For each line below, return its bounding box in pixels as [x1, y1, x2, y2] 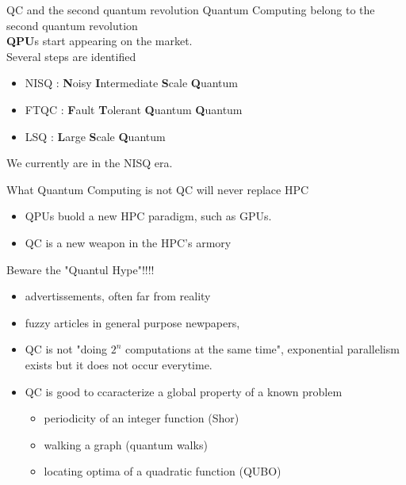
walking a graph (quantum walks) [44, 436, 208, 453]
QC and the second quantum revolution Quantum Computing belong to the [6, 2, 375, 17]
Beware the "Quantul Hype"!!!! [6, 261, 155, 277]
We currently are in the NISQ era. [6, 155, 173, 171]
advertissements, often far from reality [25, 288, 211, 304]
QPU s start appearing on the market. [6, 32, 193, 49]
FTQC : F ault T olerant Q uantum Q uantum [25, 101, 243, 117]
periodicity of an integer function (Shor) [44, 410, 239, 426]
